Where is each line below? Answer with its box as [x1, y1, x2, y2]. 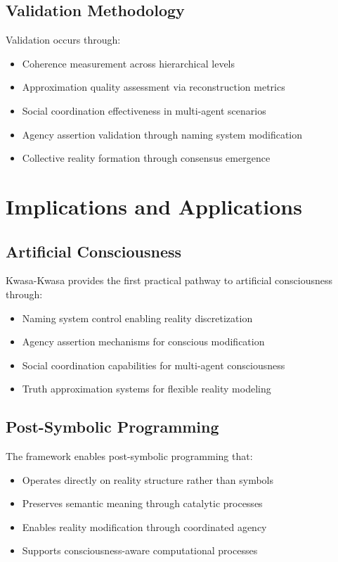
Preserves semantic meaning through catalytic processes [22, 496, 263, 511]
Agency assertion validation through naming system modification [22, 127, 303, 141]
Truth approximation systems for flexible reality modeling [22, 381, 271, 396]
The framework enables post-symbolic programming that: [6, 449, 253, 464]
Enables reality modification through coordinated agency [22, 519, 267, 534]
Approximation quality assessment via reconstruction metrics [22, 79, 285, 94]
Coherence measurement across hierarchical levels [22, 56, 235, 70]
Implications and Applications [6, 191, 302, 220]
